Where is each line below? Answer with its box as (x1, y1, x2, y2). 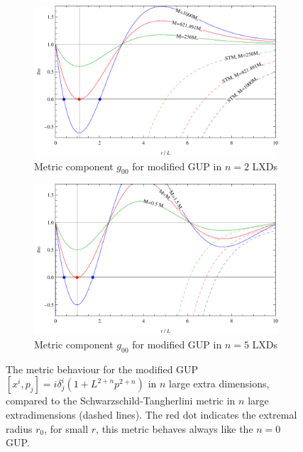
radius (6, 421, 33, 436)
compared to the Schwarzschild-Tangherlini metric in (6, 393, 236, 408)
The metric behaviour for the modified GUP (6, 361, 199, 376)
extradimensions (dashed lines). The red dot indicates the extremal (6, 407, 297, 421)
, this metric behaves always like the (96, 421, 253, 436)
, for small (44, 421, 89, 436)
